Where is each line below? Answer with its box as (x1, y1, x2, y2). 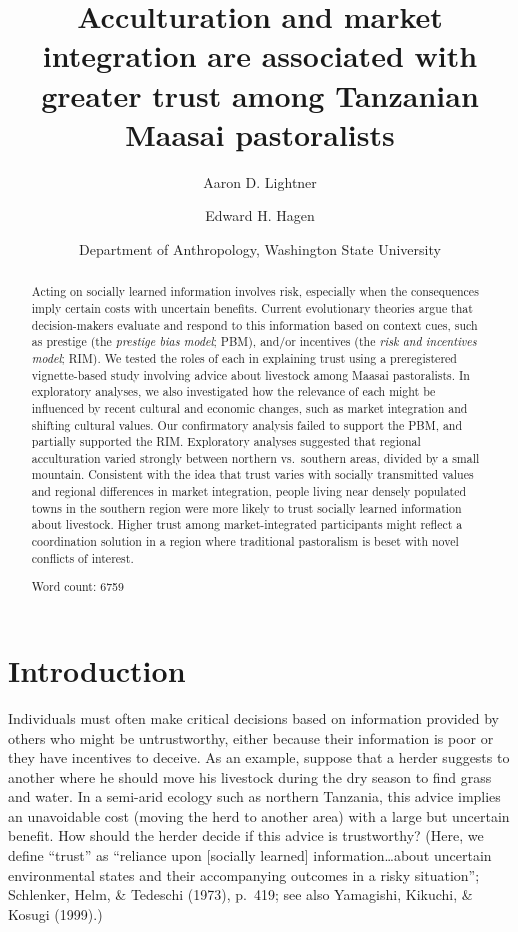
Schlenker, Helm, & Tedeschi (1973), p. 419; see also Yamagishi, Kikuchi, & (8, 884, 473, 905)
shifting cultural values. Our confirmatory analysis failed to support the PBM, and (31, 416, 463, 433)
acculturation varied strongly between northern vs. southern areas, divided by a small (31, 449, 480, 466)
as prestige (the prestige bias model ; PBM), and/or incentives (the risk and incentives (31, 333, 477, 350)
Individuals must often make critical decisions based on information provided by (8, 707, 499, 728)
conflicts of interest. (31, 549, 134, 566)
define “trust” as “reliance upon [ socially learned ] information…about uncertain (8, 845, 492, 866)
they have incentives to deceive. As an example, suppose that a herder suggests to (8, 747, 510, 768)
